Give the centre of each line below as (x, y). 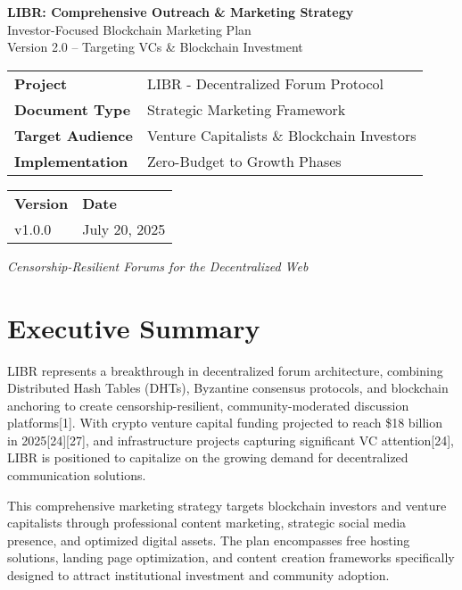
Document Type (73, 109)
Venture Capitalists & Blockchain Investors (281, 135)
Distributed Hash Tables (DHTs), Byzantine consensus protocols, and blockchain (228, 388)
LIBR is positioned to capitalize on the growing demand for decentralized (208, 457)
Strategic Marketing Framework (246, 109)
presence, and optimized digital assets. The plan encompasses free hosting (209, 540)
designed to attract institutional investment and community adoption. (198, 575)
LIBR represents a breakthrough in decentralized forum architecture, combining (225, 370)
